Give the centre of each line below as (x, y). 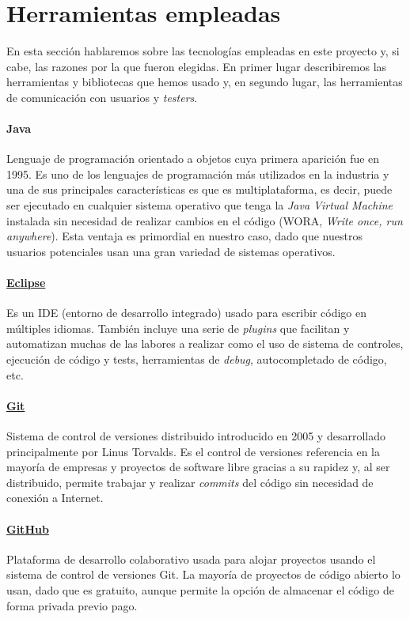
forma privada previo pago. (72, 605)
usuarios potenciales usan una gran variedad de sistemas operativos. (171, 251)
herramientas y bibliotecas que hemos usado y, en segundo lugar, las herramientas (205, 82)
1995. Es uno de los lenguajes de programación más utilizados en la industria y (198, 174)
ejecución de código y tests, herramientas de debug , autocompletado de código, (197, 359)
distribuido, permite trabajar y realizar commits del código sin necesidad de (190, 482)
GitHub (28, 528)
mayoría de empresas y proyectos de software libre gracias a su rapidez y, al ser (198, 467)
